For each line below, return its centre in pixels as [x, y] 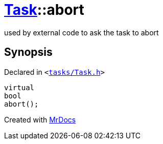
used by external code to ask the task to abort [81, 32]
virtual [19, 87]
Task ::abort [44, 10]
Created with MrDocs [40, 119]
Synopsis [28, 52]
